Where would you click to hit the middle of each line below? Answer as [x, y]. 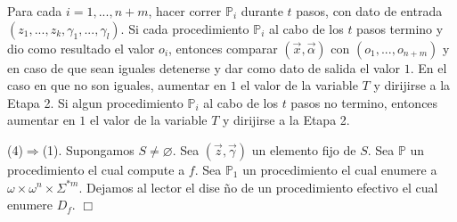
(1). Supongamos [88, 149]
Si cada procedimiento [189, 28]
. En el [428, 67]
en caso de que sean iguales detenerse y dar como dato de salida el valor [204, 67]
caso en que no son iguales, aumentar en [117, 85]
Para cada [35, 11]
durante [262, 11]
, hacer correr [185, 11]
